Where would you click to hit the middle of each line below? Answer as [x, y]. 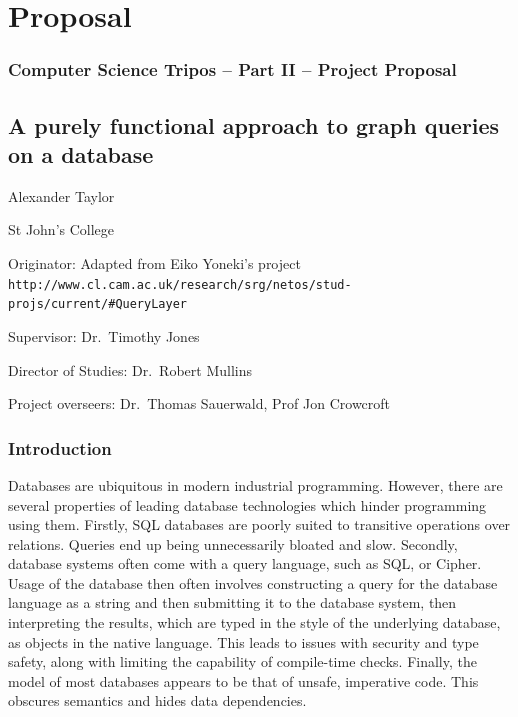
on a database [81, 154]
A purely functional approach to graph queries [254, 124]
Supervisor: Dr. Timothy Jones [104, 335]
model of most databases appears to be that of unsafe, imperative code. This [243, 680]
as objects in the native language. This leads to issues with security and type [243, 641]
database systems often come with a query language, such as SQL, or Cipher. [245, 563]
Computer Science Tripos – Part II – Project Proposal [232, 69]
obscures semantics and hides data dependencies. [157, 700]
